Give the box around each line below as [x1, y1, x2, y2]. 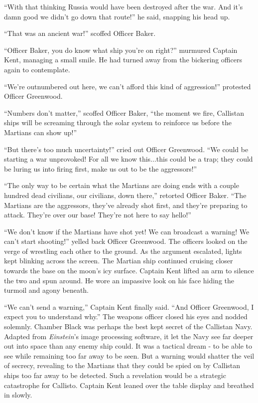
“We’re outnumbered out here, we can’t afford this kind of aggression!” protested [4, 81, 251, 91]
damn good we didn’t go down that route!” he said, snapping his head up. [4, 11, 230, 21]
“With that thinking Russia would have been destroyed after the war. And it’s [4, 1, 243, 11]
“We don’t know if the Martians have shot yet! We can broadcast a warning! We [4, 226, 250, 236]
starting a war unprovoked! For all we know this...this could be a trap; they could [4, 154, 253, 164]
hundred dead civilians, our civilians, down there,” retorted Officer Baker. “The [4, 190, 247, 200]
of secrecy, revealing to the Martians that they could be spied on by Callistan [4, 360, 241, 371]
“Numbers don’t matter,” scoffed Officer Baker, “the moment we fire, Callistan [4, 107, 244, 118]
